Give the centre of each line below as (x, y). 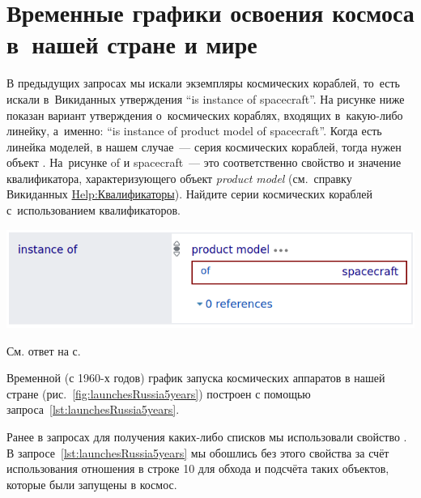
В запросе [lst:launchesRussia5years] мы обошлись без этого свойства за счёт (198, 452)
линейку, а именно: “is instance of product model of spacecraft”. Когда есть (194, 131)
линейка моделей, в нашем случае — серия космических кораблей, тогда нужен (204, 146)
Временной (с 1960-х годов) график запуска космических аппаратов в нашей (196, 378)
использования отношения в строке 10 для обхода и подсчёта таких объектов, (198, 468)
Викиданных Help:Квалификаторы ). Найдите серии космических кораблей (189, 194)
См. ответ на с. (44, 350)
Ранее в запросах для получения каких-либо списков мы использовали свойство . (207, 437)
